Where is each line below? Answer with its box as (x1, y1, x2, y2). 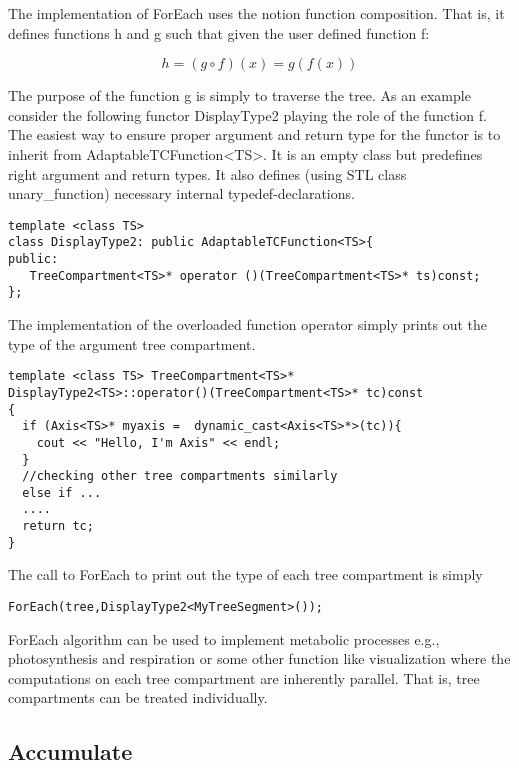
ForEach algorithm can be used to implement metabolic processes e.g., (8, 628, 440, 649)
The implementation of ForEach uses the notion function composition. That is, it (8, 3, 505, 23)
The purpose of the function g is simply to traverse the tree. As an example (8, 85, 471, 106)
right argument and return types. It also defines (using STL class (8, 163, 407, 184)
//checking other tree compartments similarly (22, 469, 338, 484)
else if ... (22, 485, 102, 500)
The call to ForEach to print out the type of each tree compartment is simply (8, 564, 483, 585)
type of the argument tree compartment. (8, 333, 256, 354)
